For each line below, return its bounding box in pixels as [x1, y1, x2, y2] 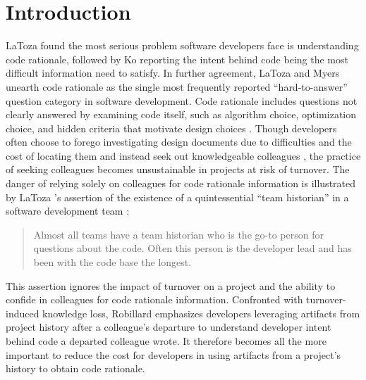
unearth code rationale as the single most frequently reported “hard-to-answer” [6, 79, 348, 94]
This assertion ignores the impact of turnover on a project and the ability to [6, 278, 336, 293]
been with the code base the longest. [33, 255, 192, 270]
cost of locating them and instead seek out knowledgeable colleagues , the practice [6, 148, 361, 163]
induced [6, 305, 39, 320]
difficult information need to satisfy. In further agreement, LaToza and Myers [6, 65, 340, 80]
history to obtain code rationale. [6, 361, 145, 376]
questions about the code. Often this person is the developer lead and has [33, 241, 352, 255]
